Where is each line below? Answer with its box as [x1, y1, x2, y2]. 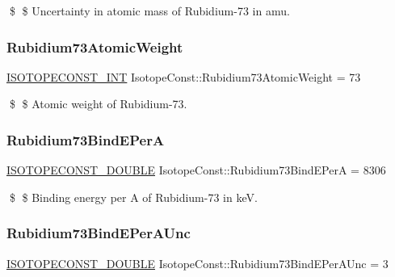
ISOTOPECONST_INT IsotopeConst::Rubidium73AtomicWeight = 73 [6, 68, 361, 85]
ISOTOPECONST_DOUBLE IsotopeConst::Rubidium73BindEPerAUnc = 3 [6, 254, 389, 271]
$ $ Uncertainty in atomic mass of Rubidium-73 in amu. [9, 2, 290, 19]
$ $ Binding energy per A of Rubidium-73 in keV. [9, 188, 258, 205]
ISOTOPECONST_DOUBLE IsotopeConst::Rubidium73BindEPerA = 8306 [6, 162, 386, 178]
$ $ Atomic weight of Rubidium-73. [9, 95, 187, 112]
